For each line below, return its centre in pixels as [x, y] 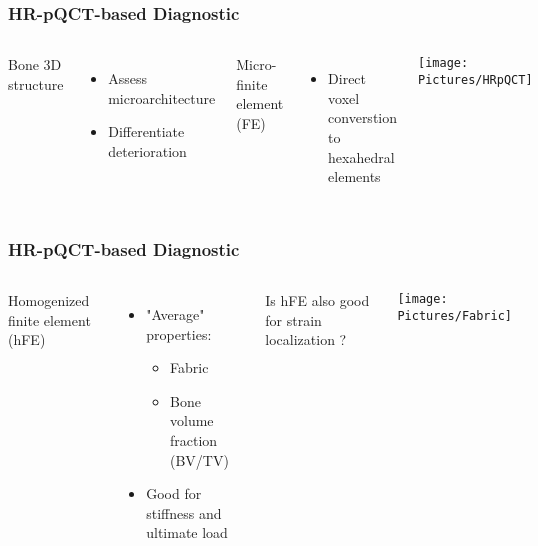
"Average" [175, 314]
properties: [179, 333]
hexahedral [361, 156]
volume [192, 420]
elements [354, 176]
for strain [293, 319]
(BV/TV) [199, 459]
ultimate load [187, 532]
